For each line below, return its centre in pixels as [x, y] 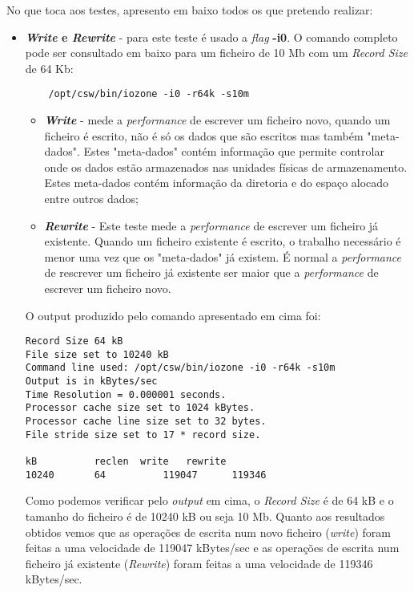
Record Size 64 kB [74, 341]
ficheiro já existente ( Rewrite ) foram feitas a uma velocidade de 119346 [199, 563]
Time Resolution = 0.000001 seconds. [126, 394]
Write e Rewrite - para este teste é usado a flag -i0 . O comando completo [211, 37]
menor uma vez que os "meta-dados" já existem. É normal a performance [223, 256]
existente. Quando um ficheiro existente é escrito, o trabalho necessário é [223, 241]
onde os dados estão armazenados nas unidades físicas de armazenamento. [226, 167]
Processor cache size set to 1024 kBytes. [140, 408]
